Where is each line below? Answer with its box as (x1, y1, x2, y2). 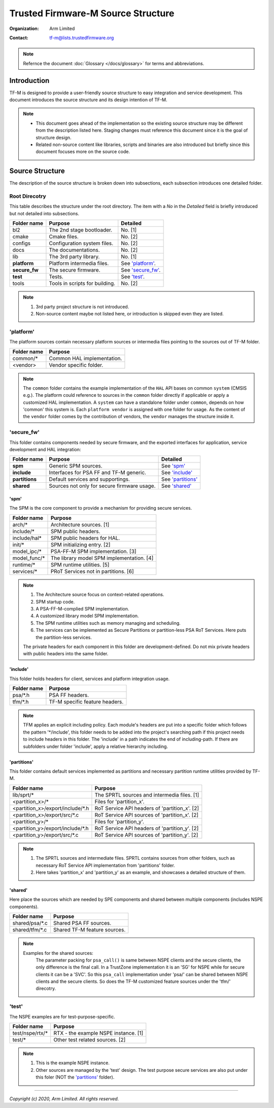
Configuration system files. (49, 240, 114, 247)
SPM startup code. (36, 598, 75, 605)
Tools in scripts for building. (49, 280, 116, 287)
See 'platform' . (121, 260, 156, 267)
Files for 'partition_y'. (94, 818, 145, 825)
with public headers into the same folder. (23, 651, 109, 657)
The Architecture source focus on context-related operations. (36, 592, 164, 598)
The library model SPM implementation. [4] (50, 555, 154, 562)
